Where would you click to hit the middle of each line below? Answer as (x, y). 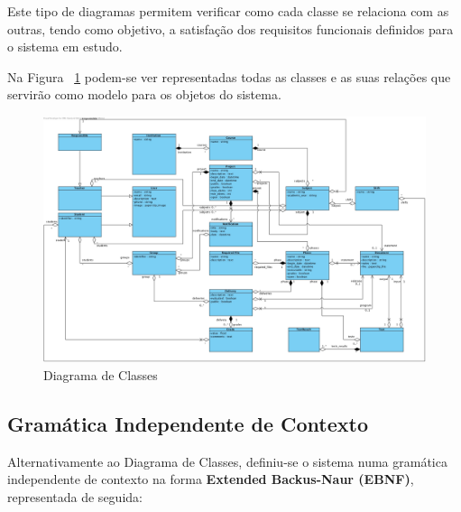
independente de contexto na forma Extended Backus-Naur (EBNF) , (211, 479)
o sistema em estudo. (65, 47)
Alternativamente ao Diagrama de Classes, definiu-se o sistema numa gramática (227, 461)
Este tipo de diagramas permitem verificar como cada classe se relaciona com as (228, 11)
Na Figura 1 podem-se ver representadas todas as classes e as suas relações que (229, 76)
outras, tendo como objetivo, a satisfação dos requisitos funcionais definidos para (230, 28)
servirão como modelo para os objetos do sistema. (144, 94)
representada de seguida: (75, 497)
